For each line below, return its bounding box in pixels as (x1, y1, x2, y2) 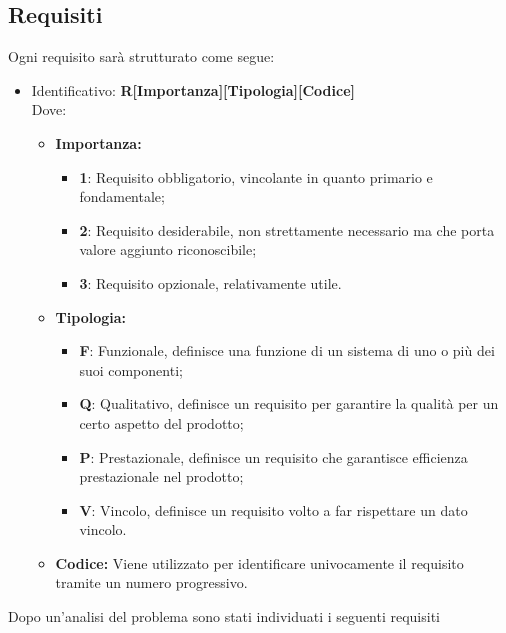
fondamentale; (79, 186, 165, 207)
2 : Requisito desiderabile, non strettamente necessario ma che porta (79, 219, 495, 240)
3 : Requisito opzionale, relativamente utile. (79, 272, 342, 293)
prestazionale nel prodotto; (79, 466, 244, 487)
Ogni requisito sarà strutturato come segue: (8, 46, 275, 67)
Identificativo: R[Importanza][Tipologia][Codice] (31, 79, 356, 100)
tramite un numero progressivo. (55, 572, 248, 593)
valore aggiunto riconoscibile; (79, 239, 257, 260)
